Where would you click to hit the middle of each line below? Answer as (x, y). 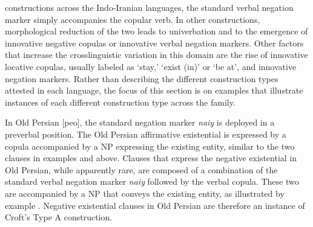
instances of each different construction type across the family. (120, 102)
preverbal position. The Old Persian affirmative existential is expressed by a (146, 134)
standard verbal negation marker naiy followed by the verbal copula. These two (152, 181)
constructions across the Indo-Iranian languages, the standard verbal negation (149, 7)
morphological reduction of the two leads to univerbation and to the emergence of (156, 31)
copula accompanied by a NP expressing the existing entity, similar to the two (150, 146)
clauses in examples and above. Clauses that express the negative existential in (151, 158)
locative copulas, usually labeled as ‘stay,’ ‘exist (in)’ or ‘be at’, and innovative (151, 66)
